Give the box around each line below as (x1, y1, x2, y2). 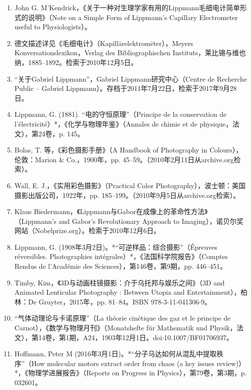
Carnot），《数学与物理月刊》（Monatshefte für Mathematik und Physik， (14, 323, 237, 333)
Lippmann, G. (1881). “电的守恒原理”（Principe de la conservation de (14, 109, 227, 119)
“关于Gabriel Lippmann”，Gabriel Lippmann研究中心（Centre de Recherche (14, 73, 247, 84)
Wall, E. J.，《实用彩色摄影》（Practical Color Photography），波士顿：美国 (14, 180, 246, 190)
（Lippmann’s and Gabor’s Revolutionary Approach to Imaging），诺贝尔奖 (14, 216, 244, 226)
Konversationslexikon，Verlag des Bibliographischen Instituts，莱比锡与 (14, 47, 232, 58)
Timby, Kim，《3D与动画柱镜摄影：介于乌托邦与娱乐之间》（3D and (14, 277, 225, 287)
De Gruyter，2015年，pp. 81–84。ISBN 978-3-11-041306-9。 (28, 296, 211, 306)
